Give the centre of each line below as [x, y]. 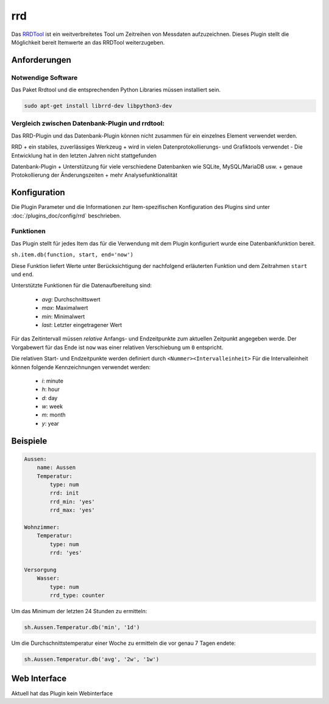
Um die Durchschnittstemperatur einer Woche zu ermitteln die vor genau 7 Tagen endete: [123, 643]
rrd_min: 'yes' [73, 502]
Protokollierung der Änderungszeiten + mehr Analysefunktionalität [94, 175]
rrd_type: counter [77, 596]
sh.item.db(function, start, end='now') [73, 255]
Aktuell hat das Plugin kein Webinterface [62, 693]
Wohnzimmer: [42, 527]
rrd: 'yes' [66, 553]
